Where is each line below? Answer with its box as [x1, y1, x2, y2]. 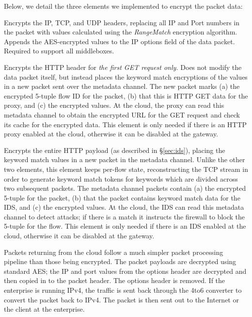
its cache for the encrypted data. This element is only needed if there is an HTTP [4, 119, 247, 129]
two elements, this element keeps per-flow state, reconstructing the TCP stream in [4, 164, 248, 174]
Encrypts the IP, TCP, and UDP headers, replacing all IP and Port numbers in [4, 17, 240, 27]
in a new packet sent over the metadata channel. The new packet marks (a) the [4, 81, 240, 91]
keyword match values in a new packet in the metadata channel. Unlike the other [4, 154, 245, 165]
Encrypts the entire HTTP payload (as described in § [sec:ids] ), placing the [4, 145, 225, 155]
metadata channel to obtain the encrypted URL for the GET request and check [4, 109, 240, 119]
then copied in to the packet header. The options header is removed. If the [4, 275, 225, 285]
